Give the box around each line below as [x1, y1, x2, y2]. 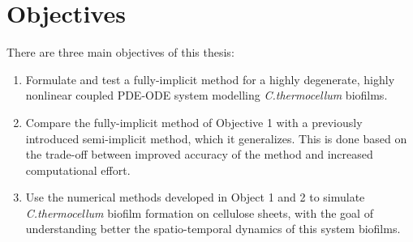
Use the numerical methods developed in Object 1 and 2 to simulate [25, 189, 365, 206]
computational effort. [25, 161, 131, 178]
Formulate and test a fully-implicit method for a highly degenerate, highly [25, 70, 395, 87]
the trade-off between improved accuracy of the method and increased [25, 146, 373, 163]
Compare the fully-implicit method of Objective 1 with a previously [25, 113, 363, 130]
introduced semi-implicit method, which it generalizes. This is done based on [25, 129, 407, 146]
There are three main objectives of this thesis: [6, 44, 234, 61]
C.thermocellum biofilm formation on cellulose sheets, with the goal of [25, 204, 373, 221]
